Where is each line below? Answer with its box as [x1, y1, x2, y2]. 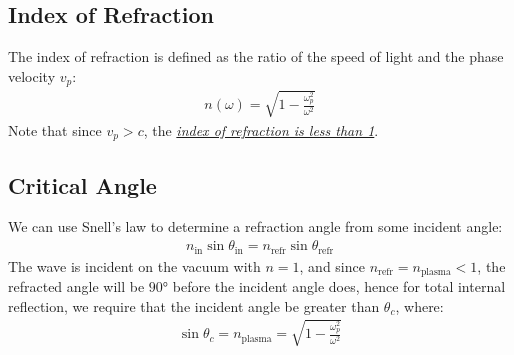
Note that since [8, 119, 102, 140]
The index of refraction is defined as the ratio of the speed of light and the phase [8, 46, 504, 67]
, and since [299, 255, 365, 276]
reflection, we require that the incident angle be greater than [8, 295, 380, 316]
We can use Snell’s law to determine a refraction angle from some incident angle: [8, 216, 503, 237]
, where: [395, 295, 444, 316]
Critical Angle [8, 169, 157, 200]
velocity [8, 65, 56, 86]
